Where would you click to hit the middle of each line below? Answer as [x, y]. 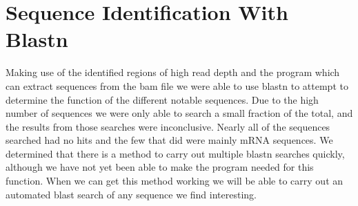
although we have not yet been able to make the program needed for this [160, 167]
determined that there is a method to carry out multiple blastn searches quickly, [175, 153]
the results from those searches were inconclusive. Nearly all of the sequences [168, 126]
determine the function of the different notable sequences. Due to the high [162, 99]
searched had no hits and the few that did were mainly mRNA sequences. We [169, 140]
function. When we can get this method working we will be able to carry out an [175, 181]
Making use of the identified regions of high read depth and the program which [173, 72]
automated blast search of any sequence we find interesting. [131, 194]
